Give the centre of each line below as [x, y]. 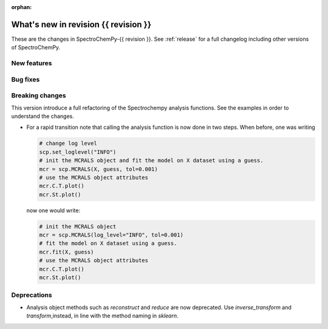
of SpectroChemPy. [36, 47]
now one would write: [53, 210]
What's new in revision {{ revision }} [81, 24]
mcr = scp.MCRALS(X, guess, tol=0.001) [98, 169]
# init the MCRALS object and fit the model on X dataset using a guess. [151, 161]
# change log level [68, 144]
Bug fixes [26, 79]
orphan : [22, 7]
